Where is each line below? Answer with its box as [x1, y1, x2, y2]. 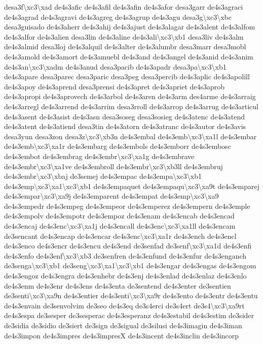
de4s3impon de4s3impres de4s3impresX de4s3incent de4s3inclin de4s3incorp [4, 330, 239, 340]
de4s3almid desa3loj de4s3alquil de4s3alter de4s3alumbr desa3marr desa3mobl [4, 41, 246, 52]
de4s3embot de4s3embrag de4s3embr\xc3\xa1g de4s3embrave [4, 150, 195, 161]
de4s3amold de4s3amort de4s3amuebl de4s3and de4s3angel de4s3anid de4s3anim [4, 51, 253, 61]
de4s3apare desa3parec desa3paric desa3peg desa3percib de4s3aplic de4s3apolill [4, 71, 250, 82]
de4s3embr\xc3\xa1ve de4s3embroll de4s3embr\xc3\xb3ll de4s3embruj [4, 161, 223, 171]
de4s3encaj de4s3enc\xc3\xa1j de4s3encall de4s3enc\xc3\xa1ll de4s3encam [4, 221, 236, 231]
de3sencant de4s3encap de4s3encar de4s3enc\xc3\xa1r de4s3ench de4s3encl [4, 230, 237, 241]
